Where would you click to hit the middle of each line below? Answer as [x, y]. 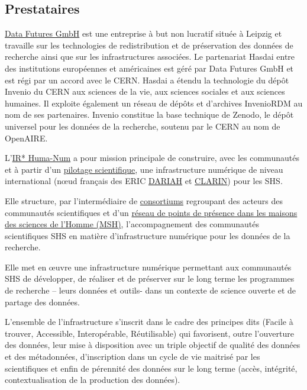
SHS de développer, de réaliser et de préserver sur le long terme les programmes [150, 278]
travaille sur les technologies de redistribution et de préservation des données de [149, 45]
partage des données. [42, 302]
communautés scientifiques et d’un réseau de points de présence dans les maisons [151, 212]
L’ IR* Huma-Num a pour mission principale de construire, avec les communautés [152, 158]
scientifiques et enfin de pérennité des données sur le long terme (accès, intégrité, [151, 368]
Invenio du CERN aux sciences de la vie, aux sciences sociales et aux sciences [145, 91]
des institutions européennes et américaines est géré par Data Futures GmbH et [149, 68]
